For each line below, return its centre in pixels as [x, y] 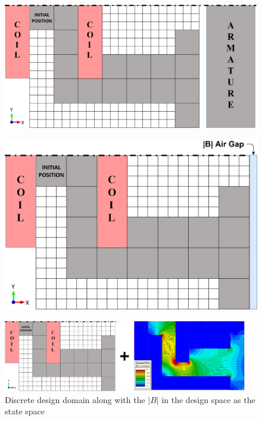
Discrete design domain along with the [75, 399]
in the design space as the [208, 399]
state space [25, 411]
